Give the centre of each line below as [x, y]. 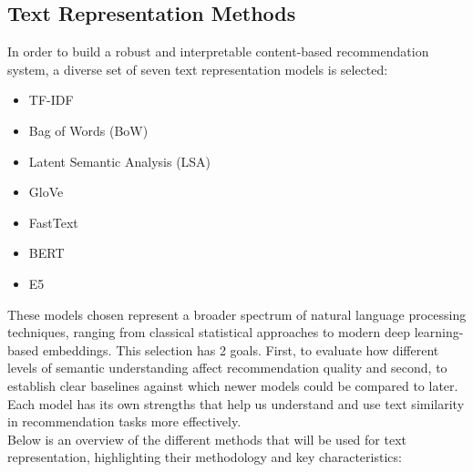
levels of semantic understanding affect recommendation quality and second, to [227, 368]
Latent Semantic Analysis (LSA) [120, 161]
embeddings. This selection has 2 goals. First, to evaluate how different [241, 349]
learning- [439, 332]
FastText [53, 222]
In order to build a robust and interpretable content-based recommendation [218, 51]
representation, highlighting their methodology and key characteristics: [205, 457]
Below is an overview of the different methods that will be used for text [207, 439]
